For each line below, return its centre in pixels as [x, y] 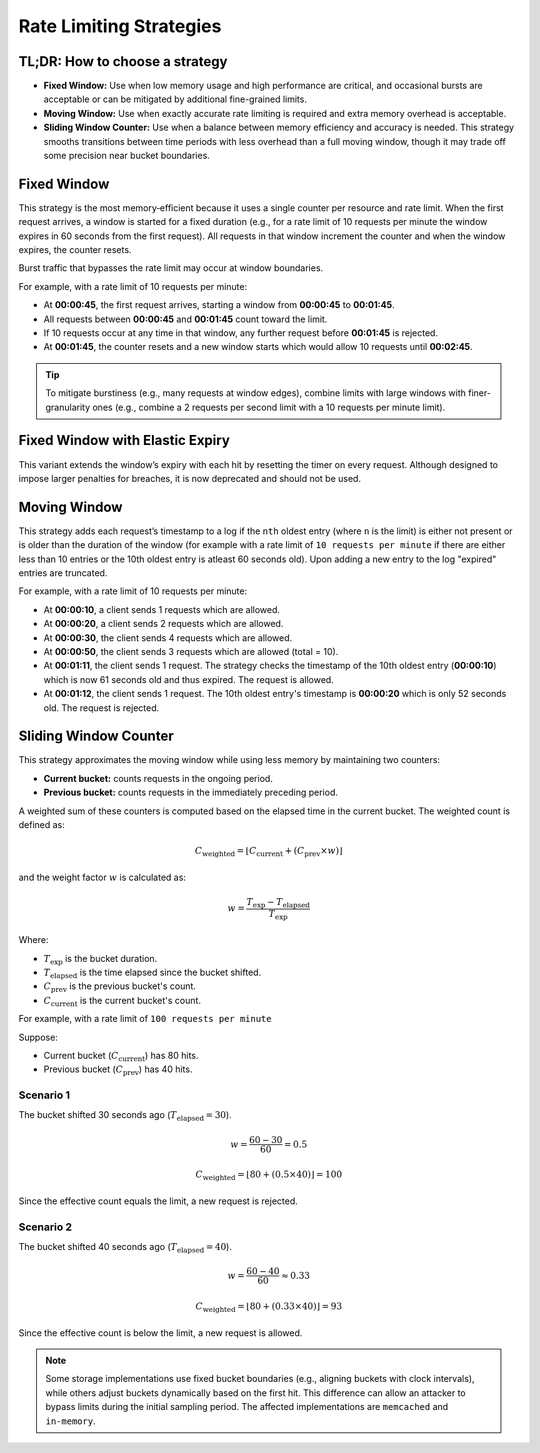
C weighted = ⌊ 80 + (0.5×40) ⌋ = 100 [269, 1176]
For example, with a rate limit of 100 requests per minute [145, 1019]
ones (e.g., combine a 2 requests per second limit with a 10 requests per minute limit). [268, 407]
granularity [68, 407]
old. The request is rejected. [101, 707]
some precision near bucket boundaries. [126, 156]
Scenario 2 [45, 1227]
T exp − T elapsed [278, 903]
